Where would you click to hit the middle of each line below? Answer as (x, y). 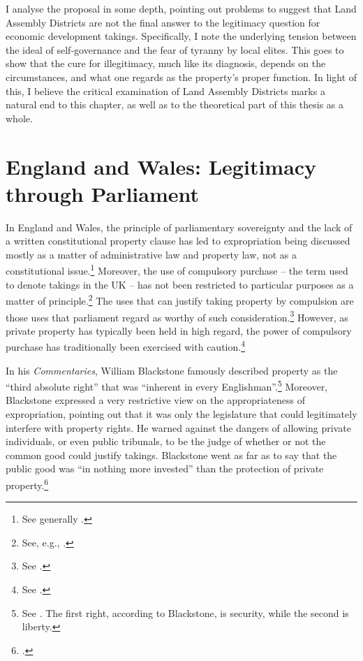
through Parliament (103, 193)
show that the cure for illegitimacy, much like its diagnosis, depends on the (166, 63)
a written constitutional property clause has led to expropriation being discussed (178, 241)
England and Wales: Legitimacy (161, 166)
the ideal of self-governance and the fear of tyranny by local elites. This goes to (175, 49)
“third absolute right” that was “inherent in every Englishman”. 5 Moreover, (167, 385)
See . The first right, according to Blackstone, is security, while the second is (185, 612)
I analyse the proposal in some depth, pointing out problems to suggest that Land (181, 8)
